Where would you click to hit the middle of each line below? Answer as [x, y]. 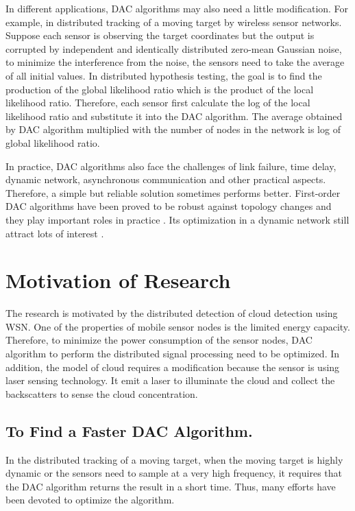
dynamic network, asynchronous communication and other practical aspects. [166, 179]
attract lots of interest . [55, 233]
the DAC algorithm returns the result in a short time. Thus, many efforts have [171, 486]
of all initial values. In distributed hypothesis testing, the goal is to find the [164, 75]
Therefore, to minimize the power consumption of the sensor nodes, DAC [159, 340]
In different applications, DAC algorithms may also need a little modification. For [177, 8]
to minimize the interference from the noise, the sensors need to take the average [175, 62]
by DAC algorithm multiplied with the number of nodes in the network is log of [173, 129]
